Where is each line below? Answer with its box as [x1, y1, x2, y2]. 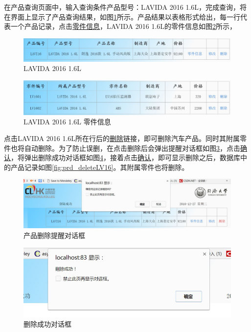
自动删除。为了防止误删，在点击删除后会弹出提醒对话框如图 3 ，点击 [24, 142, 240, 153]
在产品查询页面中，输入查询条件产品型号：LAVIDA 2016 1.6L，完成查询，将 [4, 2, 247, 12]
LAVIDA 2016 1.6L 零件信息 [23, 117, 111, 127]
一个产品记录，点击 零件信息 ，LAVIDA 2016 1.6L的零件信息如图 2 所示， [10, 21, 237, 31]
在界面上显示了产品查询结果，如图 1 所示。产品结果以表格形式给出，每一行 [4, 11, 240, 22]
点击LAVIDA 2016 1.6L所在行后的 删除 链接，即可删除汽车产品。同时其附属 [4, 133, 240, 143]
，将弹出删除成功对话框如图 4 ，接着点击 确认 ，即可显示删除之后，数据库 [11, 152, 240, 163]
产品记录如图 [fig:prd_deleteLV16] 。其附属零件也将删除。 [10, 162, 189, 172]
